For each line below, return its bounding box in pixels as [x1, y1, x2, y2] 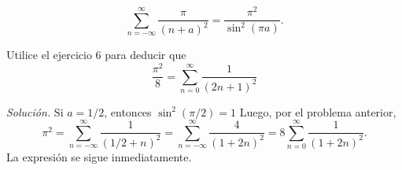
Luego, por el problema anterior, [239, 103, 396, 120]
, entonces [104, 103, 152, 120]
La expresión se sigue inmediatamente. [6, 148, 192, 164]
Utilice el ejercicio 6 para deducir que [6, 46, 186, 63]
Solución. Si [6, 103, 64, 120]
